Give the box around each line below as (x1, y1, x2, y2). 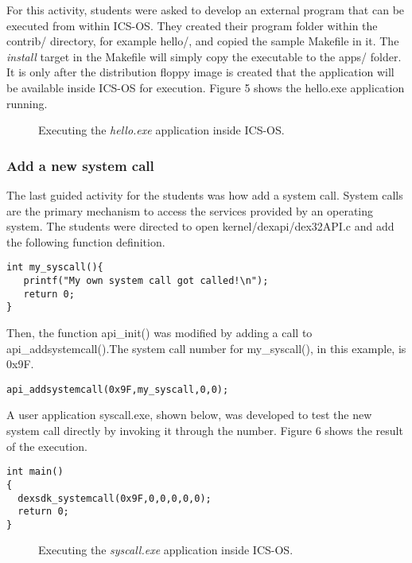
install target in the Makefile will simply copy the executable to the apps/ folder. (6, 48, 402, 64)
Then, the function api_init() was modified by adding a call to (6, 324, 313, 340)
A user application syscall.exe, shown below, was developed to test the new (6, 406, 372, 423)
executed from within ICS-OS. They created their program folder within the (6, 17, 378, 33)
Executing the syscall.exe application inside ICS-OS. (38, 542, 293, 558)
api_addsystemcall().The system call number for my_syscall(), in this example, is (6, 340, 406, 356)
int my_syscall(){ (6, 262, 103, 274)
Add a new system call (6, 155, 154, 175)
